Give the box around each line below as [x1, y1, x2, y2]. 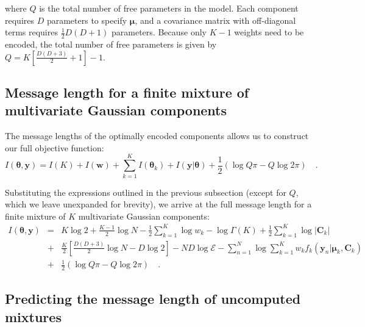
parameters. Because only [112, 26, 207, 38]
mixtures [5, 307, 62, 326]
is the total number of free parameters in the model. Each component [39, 2, 299, 14]
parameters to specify [46, 13, 127, 26]
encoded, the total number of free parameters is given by [5, 38, 217, 51]
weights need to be [234, 26, 304, 38]
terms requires [5, 26, 58, 38]
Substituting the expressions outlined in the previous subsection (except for [5, 185, 286, 198]
